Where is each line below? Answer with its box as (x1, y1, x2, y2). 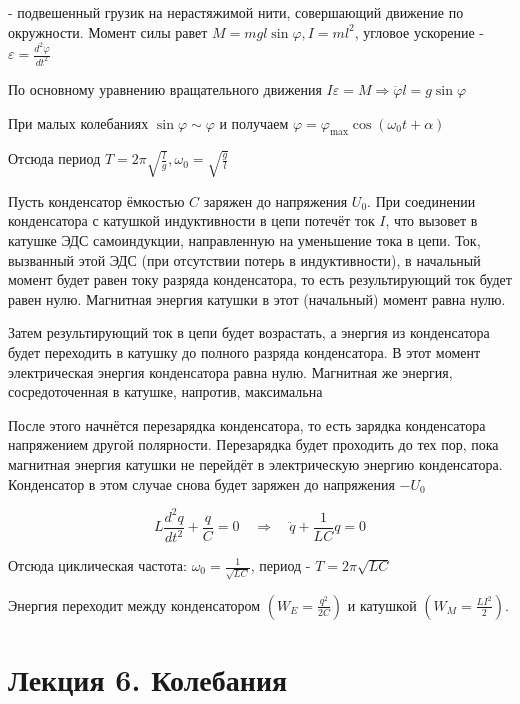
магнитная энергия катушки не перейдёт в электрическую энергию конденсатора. (8, 453, 503, 474)
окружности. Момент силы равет (8, 21, 208, 42)
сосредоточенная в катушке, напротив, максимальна (8, 381, 323, 402)
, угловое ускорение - (354, 21, 484, 42)
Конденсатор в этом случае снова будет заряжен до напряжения (8, 473, 395, 494)
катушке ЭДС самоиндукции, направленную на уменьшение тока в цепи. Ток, (8, 229, 481, 250)
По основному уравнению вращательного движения (8, 78, 322, 99)
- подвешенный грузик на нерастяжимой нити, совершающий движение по (8, 2, 464, 22)
